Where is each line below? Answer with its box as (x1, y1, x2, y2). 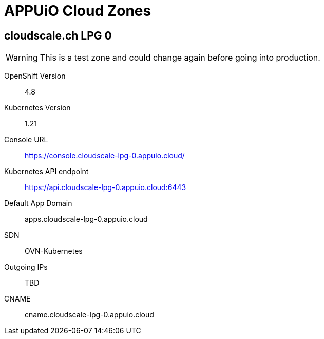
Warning (6, 52, 38, 63)
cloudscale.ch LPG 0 (4, 29, 112, 42)
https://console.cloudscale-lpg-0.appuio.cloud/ (25, 151, 185, 160)
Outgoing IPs (4, 262, 48, 272)
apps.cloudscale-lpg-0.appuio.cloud (25, 215, 148, 224)
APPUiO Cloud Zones (4, 2, 151, 20)
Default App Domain (4, 199, 72, 208)
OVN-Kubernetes (25, 247, 83, 256)
